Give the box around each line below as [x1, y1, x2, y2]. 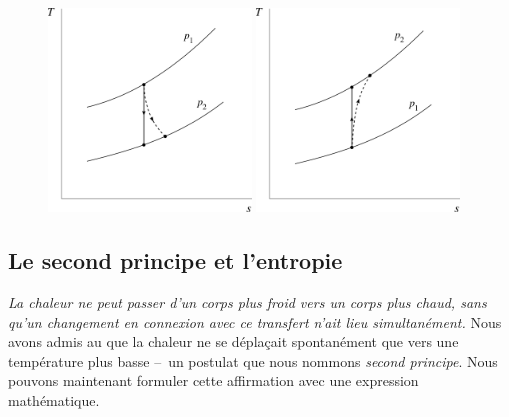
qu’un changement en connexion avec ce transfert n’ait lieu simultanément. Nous [8, 311, 502, 332]
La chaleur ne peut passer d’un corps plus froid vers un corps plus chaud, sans [8, 291, 487, 312]
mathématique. [8, 389, 100, 410]
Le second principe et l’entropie [8, 245, 343, 276]
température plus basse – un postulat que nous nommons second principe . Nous [8, 350, 498, 371]
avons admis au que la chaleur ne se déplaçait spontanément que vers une [8, 331, 459, 352]
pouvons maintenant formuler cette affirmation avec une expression [8, 370, 419, 391]
